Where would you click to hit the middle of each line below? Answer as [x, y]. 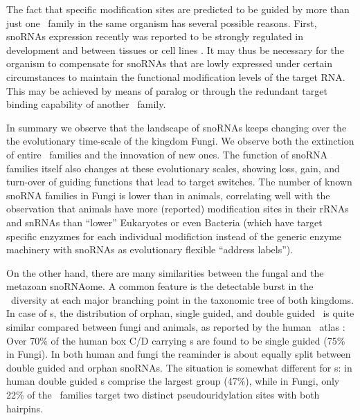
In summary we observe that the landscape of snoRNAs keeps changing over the [177, 127]
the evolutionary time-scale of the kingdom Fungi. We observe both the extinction [180, 141]
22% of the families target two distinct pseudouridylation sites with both [163, 395]
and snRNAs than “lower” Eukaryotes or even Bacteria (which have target [164, 222]
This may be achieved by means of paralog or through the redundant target [167, 90]
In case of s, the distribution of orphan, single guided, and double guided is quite [180, 313]
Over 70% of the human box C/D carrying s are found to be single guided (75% [176, 340]
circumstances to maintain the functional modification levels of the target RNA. [176, 76]
